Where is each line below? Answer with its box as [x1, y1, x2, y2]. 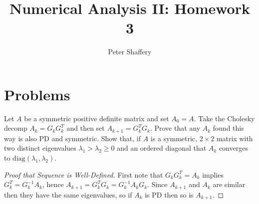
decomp [4, 123, 27, 133]
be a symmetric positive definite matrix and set [24, 113, 169, 123]
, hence [42, 179, 64, 190]
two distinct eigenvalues [4, 143, 76, 153]
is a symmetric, [150, 133, 197, 143]
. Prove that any [150, 123, 201, 133]
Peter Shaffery [108, 46, 152, 57]
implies [202, 169, 224, 180]
